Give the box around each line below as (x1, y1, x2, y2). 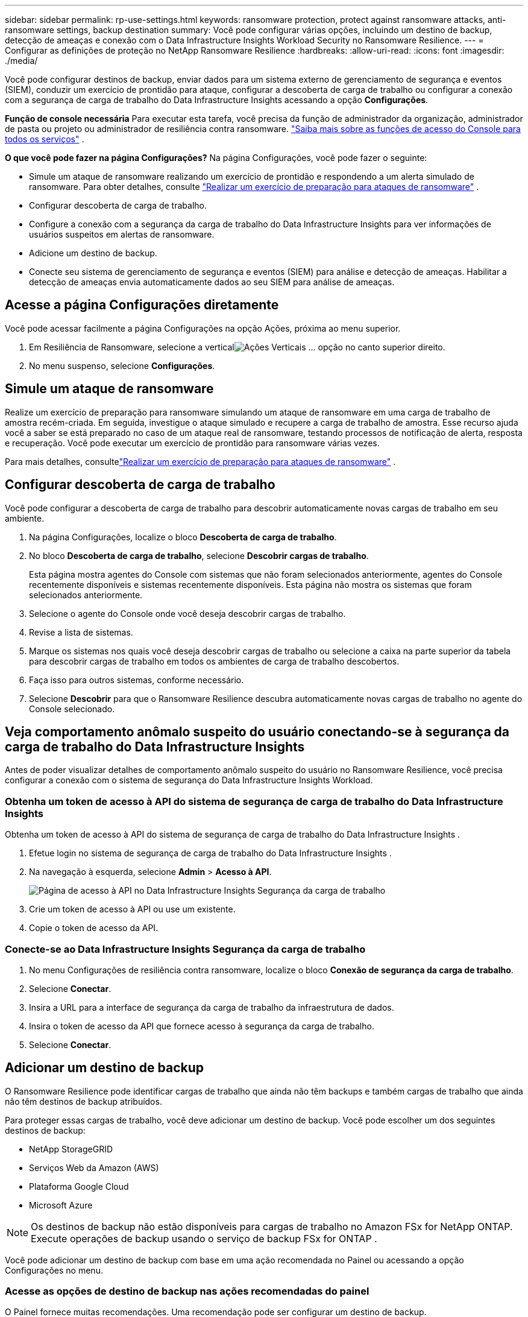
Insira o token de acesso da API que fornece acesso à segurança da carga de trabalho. (29, 1020, 374, 1031)
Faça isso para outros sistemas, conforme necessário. (29, 674, 244, 685)
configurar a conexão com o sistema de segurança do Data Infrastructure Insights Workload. (5, 775, 373, 786)
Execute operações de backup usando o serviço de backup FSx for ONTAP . (31, 1232, 377, 1245)
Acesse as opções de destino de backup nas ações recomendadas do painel (5, 1285, 369, 1298)
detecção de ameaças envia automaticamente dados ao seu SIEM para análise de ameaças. (29, 277, 395, 287)
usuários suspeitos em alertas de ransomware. (29, 229, 215, 239)
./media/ (5, 55, 38, 66)
